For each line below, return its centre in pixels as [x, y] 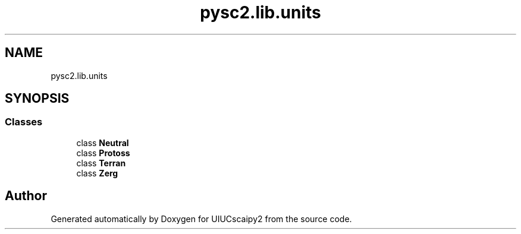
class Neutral [103, 143]
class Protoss [103, 153]
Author [26, 196]
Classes [24, 122]
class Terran [101, 163]
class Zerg [97, 173]
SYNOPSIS [37, 99]
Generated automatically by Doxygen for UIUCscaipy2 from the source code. [201, 219]
